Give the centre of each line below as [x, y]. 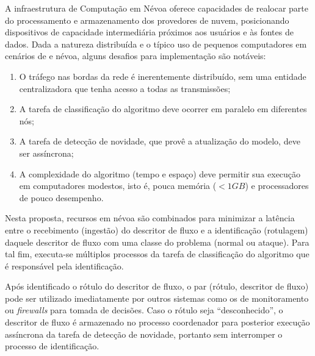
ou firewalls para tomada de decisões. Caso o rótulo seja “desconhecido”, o [144, 310]
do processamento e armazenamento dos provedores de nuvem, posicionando [147, 20]
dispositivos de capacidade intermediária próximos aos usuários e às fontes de [149, 32]
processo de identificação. [52, 346]
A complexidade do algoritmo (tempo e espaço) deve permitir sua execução [160, 173]
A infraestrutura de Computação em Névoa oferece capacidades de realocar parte [157, 8]
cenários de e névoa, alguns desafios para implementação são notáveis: [136, 56]
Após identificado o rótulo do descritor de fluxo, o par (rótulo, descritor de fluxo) [157, 286]
